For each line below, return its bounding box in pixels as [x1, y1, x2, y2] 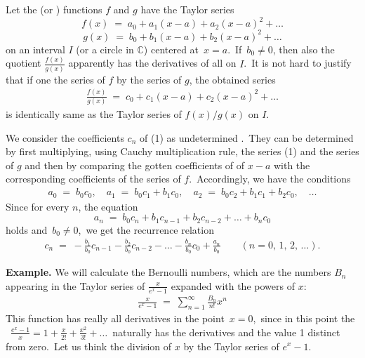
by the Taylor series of [183, 338, 279, 353]
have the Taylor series [140, 2, 234, 16]
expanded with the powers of [171, 278, 295, 293]
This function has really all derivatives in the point [6, 311, 225, 326]
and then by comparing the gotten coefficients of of [25, 157, 245, 172]
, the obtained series [189, 72, 276, 86]
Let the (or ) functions [6, 2, 102, 16]
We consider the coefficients [6, 130, 124, 145]
